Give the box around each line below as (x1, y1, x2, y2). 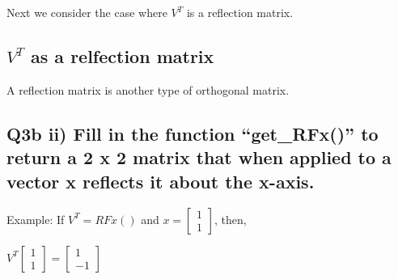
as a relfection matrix (31, 44, 214, 69)
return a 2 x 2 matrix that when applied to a (6, 145, 392, 170)
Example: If (6, 210, 65, 227)
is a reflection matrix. (186, 4, 294, 21)
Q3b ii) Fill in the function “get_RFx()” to (6, 120, 379, 146)
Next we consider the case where (6, 4, 167, 21)
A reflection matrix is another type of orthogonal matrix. (6, 81, 290, 98)
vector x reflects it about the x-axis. (6, 168, 315, 193)
